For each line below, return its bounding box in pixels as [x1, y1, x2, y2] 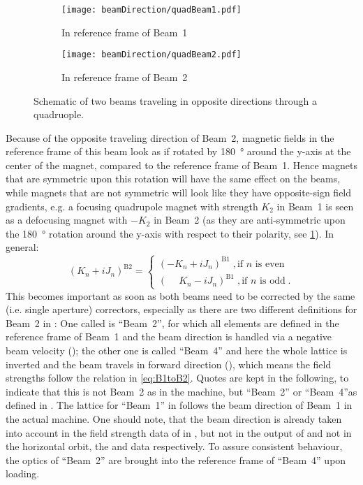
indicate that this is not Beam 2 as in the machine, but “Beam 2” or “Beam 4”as [6, 384, 357, 398]
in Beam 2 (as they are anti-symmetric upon [154, 212, 346, 227]
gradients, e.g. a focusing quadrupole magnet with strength [6, 198, 258, 213]
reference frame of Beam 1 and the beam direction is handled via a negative [6, 329, 332, 344]
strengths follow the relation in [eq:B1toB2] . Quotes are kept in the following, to [6, 370, 349, 385]
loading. [6, 466, 40, 481]
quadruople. [34, 107, 84, 122]
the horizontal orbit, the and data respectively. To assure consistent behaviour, [6, 439, 343, 454]
